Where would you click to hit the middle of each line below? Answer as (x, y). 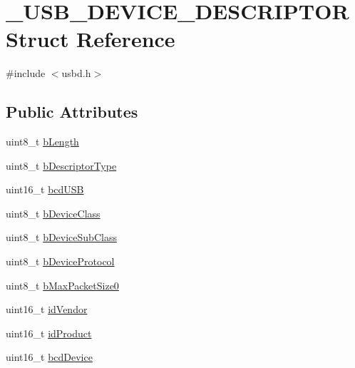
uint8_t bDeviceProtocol (60, 261)
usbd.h (76, 73)
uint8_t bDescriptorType (61, 165)
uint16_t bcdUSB (45, 189)
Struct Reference (91, 39)
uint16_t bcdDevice (49, 357)
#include (26, 73)
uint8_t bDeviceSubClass (61, 237)
